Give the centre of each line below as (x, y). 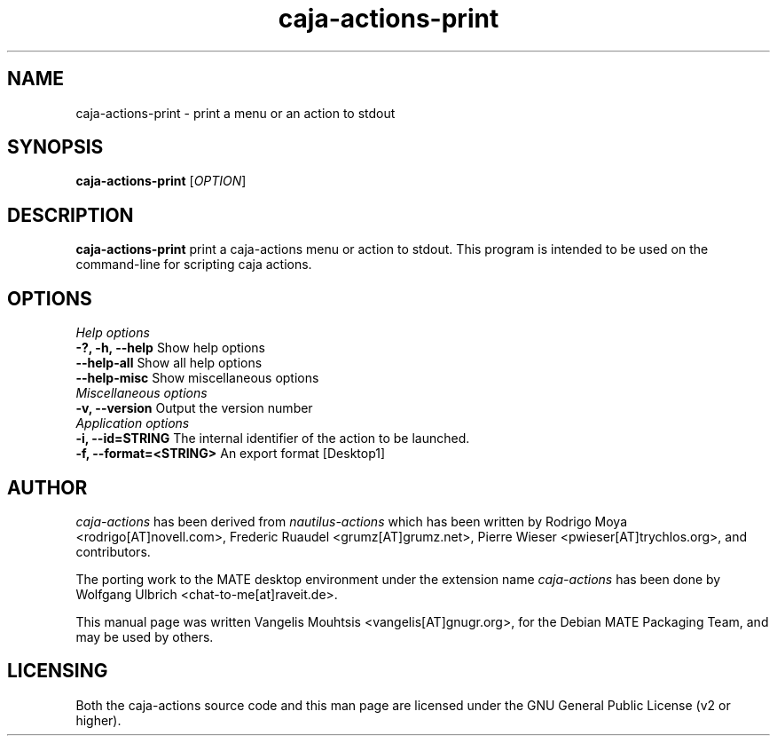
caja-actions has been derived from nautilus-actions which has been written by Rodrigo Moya (352, 521)
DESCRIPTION (71, 215)
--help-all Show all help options (169, 363)
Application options (133, 423)
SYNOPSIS (55, 147)
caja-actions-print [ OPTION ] (161, 181)
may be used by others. (145, 636)
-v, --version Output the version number (194, 408)
